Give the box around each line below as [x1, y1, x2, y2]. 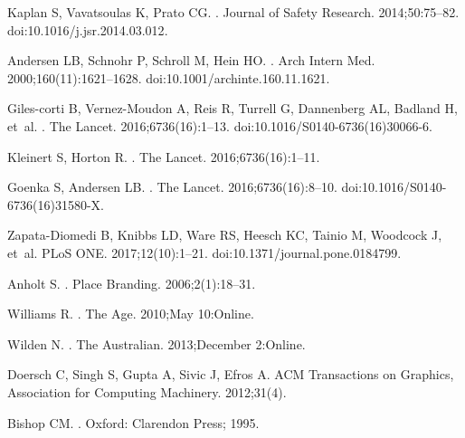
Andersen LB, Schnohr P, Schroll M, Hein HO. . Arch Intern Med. [7, 51, 375, 70]
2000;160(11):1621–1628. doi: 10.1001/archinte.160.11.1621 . [7, 68, 330, 87]
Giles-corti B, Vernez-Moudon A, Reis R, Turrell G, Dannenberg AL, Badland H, [7, 99, 458, 118]
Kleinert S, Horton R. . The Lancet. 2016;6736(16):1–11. [7, 147, 320, 166]
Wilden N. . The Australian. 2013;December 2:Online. [7, 334, 306, 353]
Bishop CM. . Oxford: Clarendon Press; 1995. [7, 413, 260, 432]
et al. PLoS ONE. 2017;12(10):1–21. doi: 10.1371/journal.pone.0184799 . [7, 243, 402, 262]
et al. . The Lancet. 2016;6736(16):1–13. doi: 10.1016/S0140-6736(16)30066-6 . [7, 116, 433, 135]
